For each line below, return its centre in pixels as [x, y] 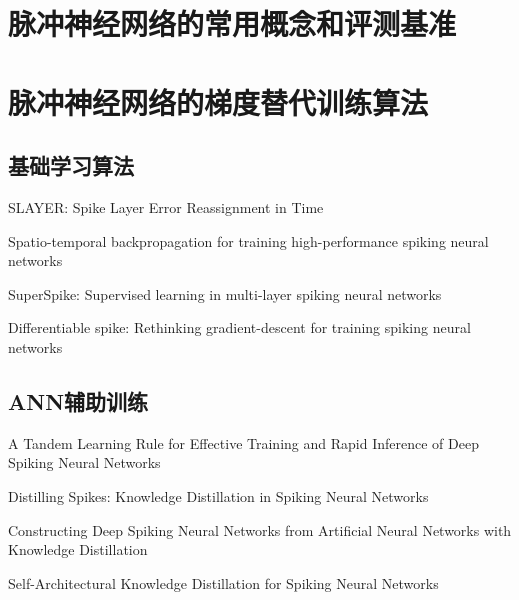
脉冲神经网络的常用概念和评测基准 [232, 23]
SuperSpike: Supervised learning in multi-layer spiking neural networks [225, 293]
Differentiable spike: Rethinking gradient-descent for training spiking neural [239, 327]
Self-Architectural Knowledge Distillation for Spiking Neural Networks [223, 582]
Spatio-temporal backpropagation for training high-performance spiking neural [248, 240]
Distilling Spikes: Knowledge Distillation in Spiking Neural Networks [218, 495]
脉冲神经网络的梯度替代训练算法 [218, 101]
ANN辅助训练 [78, 400]
